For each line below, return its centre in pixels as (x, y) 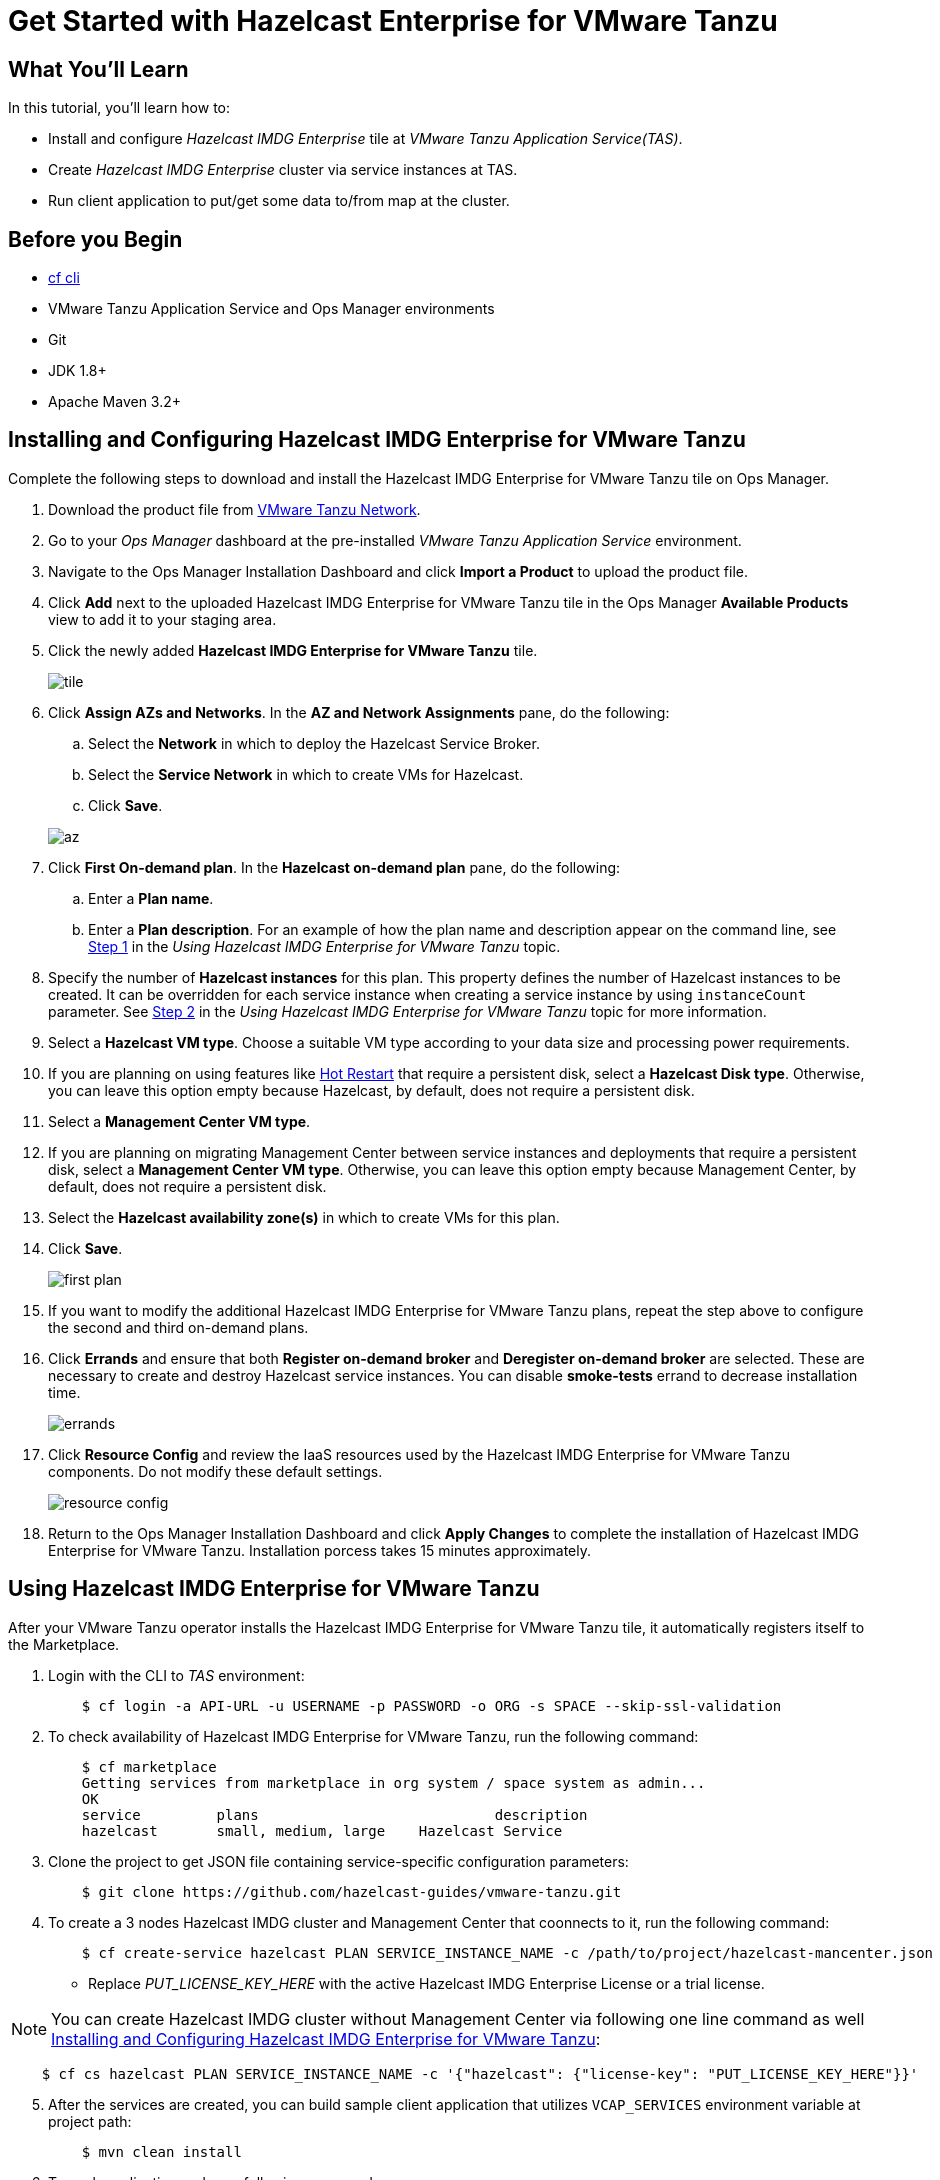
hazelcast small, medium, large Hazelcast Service (322, 1830)
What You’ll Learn (98, 69)
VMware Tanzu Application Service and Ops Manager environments (271, 309)
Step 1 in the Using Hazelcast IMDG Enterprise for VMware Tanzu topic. (324, 946)
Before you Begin (95, 239)
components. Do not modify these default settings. (215, 1471)
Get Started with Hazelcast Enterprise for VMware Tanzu (393, 21)
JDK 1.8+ (77, 371)
